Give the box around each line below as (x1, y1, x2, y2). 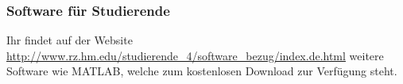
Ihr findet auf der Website (6, 32, 133, 48)
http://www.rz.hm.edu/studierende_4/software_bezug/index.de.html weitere (6, 47, 384, 63)
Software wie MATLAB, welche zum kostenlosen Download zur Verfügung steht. (6, 63, 397, 79)
